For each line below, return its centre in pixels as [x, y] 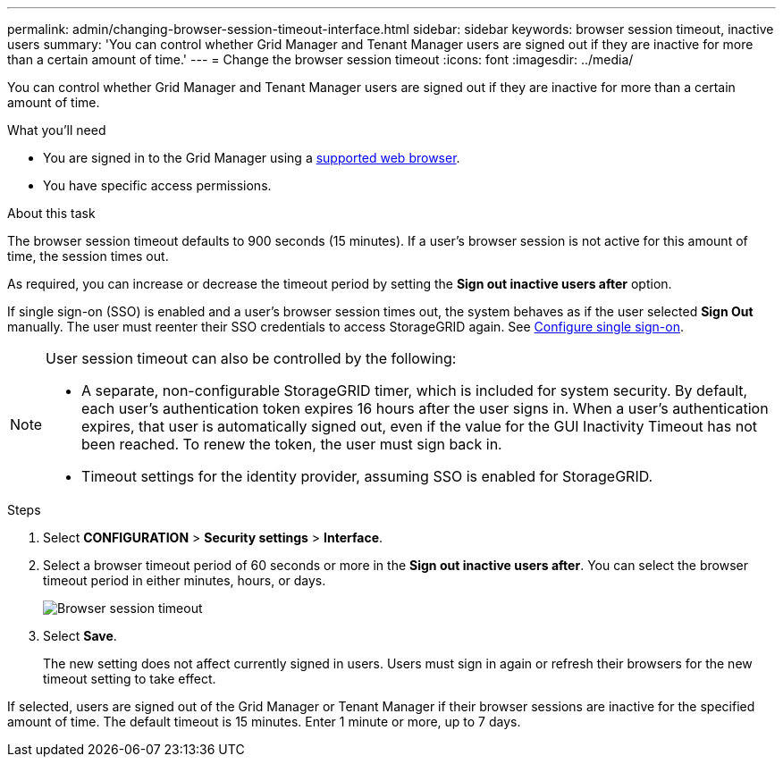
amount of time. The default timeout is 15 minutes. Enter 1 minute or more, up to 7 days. [264, 722]
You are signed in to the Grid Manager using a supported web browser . [252, 158]
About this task [51, 213]
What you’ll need [57, 130]
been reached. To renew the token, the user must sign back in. [292, 444]
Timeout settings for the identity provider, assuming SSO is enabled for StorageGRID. [367, 476]
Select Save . [80, 636]
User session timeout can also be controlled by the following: [251, 358]
